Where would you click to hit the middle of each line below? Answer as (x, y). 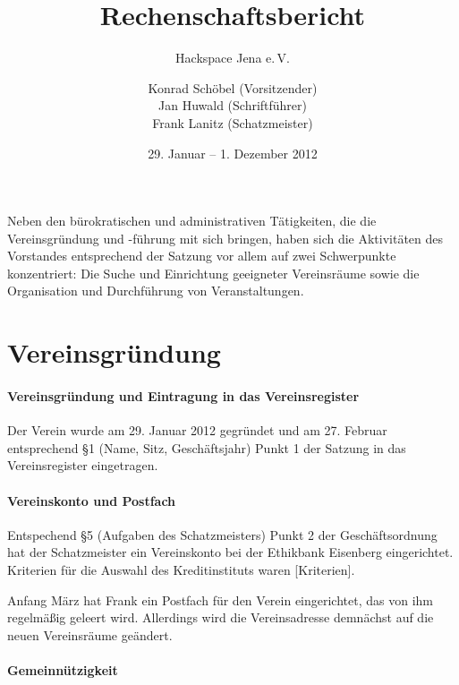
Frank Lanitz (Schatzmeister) (233, 122)
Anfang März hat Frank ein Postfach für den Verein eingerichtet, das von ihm (220, 599)
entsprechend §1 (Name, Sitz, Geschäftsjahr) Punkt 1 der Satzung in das (207, 447)
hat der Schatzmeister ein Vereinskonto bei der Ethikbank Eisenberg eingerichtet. (230, 552)
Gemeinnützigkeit (63, 669)
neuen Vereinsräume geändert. (90, 634)
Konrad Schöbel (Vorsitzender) (233, 87)
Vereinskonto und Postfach (92, 500)
